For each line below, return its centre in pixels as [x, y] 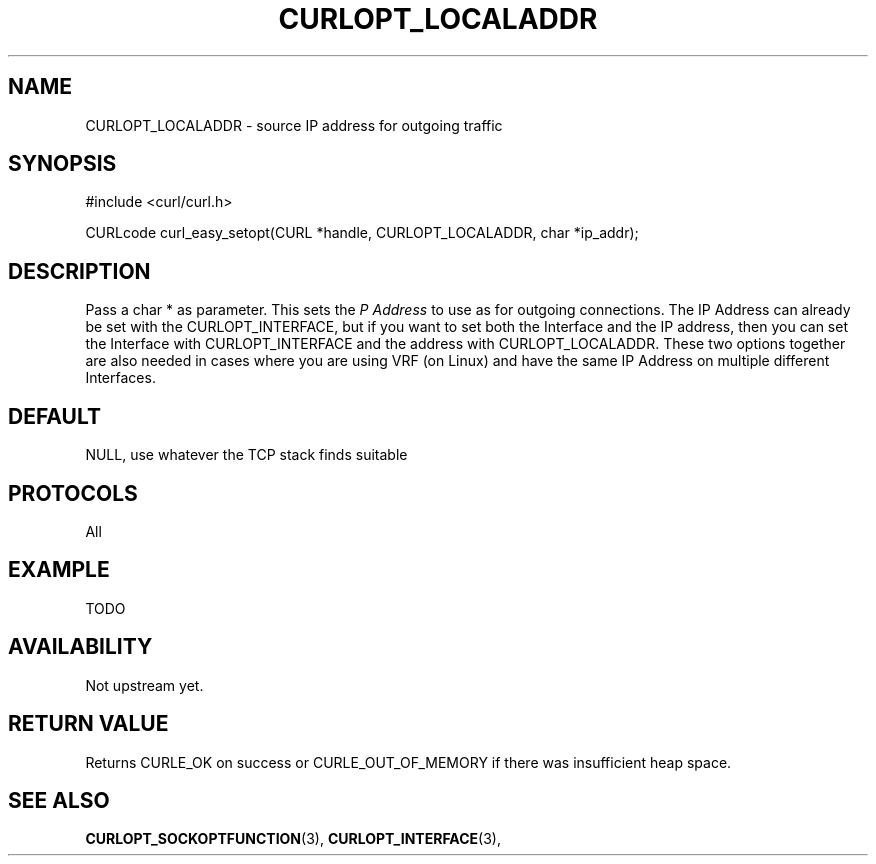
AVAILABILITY [80, 647]
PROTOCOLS [73, 493]
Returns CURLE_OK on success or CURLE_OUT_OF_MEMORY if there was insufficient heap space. [408, 762]
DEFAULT [54, 416]
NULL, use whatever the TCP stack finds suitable [246, 455]
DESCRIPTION [79, 271]
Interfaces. [120, 378]
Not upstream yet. [144, 685]
